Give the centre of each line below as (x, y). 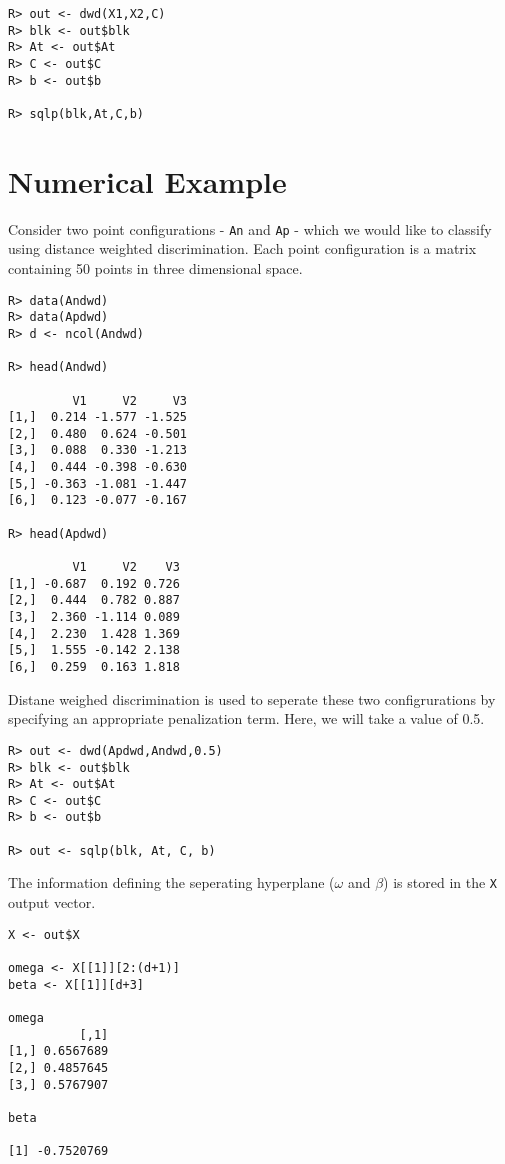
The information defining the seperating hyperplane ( (171, 882)
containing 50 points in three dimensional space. (155, 267)
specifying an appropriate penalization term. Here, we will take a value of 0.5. (246, 718)
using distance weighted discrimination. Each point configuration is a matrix (242, 248)
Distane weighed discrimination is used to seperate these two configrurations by (252, 698)
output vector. (52, 902)
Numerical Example (147, 180)
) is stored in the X (440, 882)
